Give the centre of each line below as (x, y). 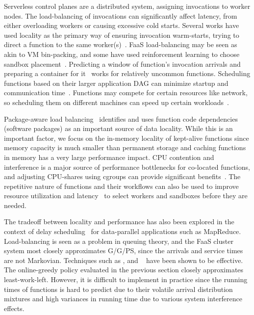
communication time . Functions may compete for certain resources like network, (126, 92)
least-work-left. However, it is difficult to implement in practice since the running (126, 279)
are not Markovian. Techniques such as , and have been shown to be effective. (124, 260)
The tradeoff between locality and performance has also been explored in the (119, 222)
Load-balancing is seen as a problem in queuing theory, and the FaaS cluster (119, 241)
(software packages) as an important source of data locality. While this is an (118, 128)
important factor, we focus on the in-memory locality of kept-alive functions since (127, 138)
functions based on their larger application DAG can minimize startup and (116, 83)
